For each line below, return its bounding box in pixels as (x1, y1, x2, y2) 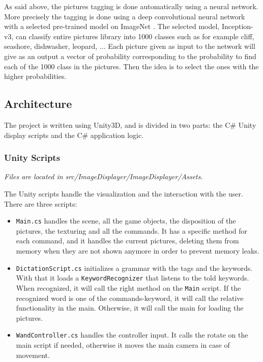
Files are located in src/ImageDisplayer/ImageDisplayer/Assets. (4, 171, 203, 182)
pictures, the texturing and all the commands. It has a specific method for (16, 225, 248, 236)
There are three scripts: (4, 198, 77, 209)
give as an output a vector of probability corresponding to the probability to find (4, 50, 256, 61)
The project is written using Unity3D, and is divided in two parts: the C (4, 119, 230, 130)
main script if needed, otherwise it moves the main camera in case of (16, 339, 230, 350)
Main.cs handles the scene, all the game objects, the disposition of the (16, 215, 236, 226)
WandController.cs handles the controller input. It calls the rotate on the (16, 329, 248, 340)
